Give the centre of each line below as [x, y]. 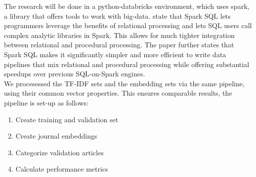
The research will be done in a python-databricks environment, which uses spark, [127, 6]
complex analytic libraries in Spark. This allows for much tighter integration [119, 35]
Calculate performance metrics [62, 169]
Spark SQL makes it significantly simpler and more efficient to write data [115, 54]
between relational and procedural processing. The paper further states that [119, 45]
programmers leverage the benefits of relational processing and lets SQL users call [128, 25]
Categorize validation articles [60, 152]
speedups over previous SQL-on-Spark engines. [75, 74]
